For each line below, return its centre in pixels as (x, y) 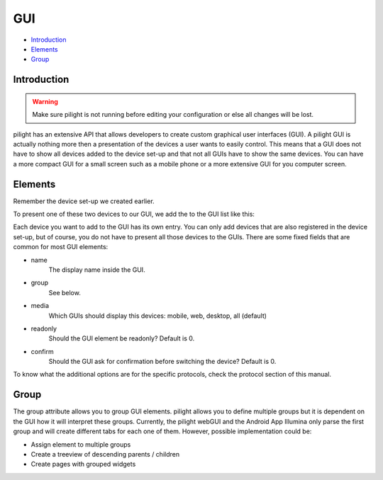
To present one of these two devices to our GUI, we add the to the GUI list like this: (134, 214)
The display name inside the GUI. (97, 270)
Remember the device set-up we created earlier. (84, 201)
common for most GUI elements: (61, 247)
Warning (45, 101)
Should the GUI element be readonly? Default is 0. (122, 338)
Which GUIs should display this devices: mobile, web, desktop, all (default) (158, 316)
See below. (65, 292)
